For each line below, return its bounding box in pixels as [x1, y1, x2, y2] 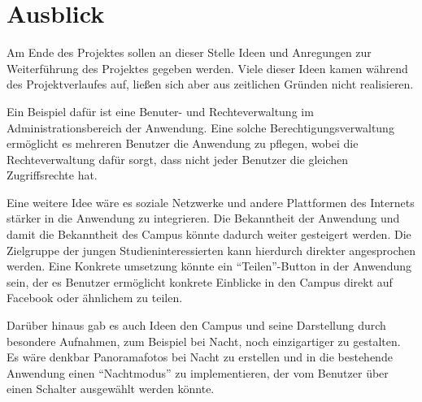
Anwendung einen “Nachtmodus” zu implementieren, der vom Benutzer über [7, 364, 389, 381]
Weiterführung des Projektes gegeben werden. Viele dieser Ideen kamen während [7, 59, 408, 76]
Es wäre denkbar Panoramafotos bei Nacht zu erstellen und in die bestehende [7, 348, 393, 365]
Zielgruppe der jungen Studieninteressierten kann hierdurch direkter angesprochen [7, 241, 416, 258]
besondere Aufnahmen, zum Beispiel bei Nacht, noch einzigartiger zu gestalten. [7, 332, 401, 349]
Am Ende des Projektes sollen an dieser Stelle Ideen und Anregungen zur [7, 44, 372, 61]
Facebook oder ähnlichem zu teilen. [7, 289, 183, 306]
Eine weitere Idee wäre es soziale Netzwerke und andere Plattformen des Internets [7, 193, 415, 210]
